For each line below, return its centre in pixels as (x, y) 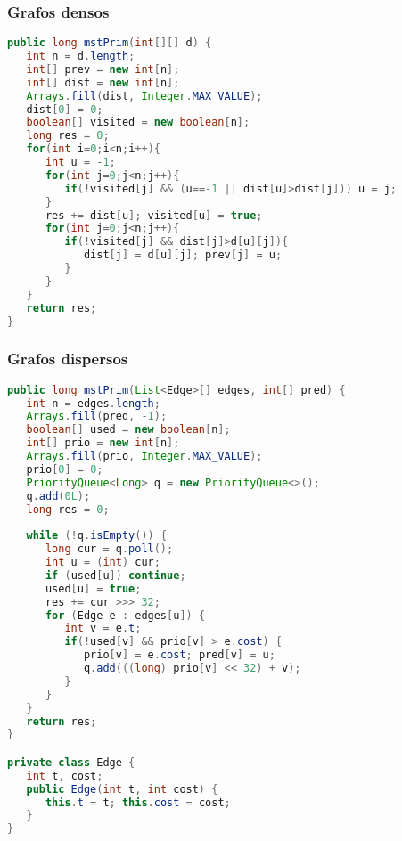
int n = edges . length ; (93, 403)
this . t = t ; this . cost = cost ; (138, 802)
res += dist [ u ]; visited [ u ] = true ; (154, 215)
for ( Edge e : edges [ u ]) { (125, 615)
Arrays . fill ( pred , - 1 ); (97, 416)
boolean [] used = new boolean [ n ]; (128, 430)
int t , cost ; (65, 776)
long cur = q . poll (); (109, 549)
